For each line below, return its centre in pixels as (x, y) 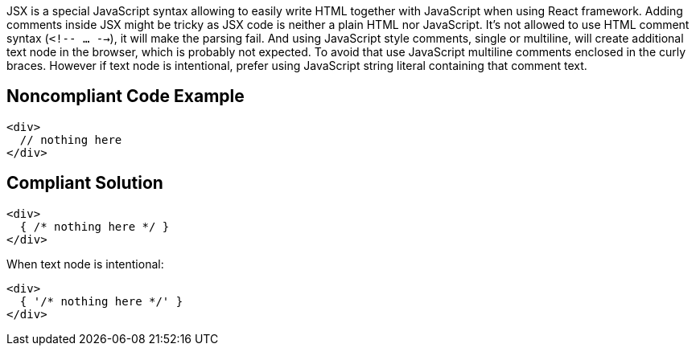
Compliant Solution (85, 183)
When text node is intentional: (85, 264)
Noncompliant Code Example (126, 96)
